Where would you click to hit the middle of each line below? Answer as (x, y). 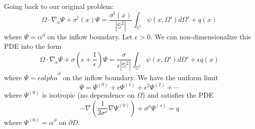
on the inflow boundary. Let (90, 36)
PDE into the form (33, 46)
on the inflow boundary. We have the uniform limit (141, 77)
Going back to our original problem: (59, 6)
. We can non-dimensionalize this (200, 36)
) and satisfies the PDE (178, 94)
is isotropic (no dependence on (88, 94)
